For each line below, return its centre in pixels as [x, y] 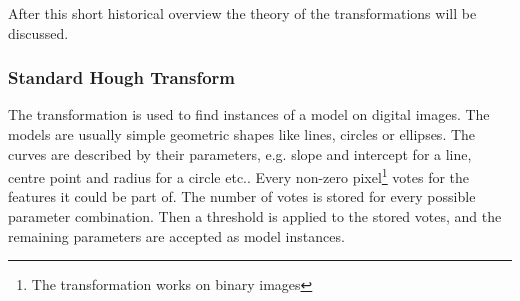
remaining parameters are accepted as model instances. [176, 235]
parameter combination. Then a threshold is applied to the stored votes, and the [255, 216]
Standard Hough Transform [122, 77]
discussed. [38, 32]
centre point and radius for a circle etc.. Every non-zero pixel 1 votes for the [239, 175]
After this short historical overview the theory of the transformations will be [242, 13]
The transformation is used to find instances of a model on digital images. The [249, 114]
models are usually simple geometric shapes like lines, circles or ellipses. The [242, 134]
